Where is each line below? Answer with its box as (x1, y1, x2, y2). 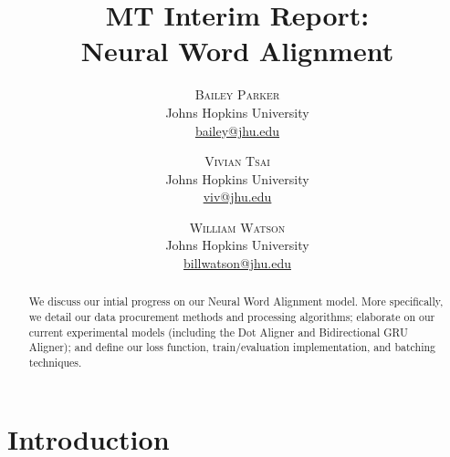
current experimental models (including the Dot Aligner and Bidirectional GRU (28, 324, 408, 339)
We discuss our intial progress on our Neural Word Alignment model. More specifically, (28, 294, 444, 309)
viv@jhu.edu (203, 187, 272, 206)
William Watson (189, 217, 286, 236)
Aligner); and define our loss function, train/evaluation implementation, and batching (28, 339, 436, 355)
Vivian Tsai (204, 151, 270, 171)
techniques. (28, 355, 82, 370)
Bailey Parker (194, 85, 280, 104)
